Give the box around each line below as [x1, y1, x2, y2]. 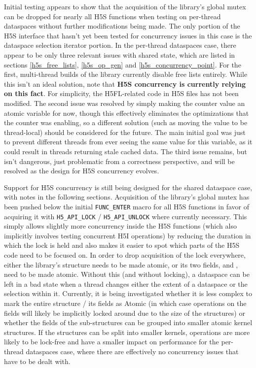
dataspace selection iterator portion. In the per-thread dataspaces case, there [4, 40, 236, 50]
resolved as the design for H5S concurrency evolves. [4, 166, 159, 176]
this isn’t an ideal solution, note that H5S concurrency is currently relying [4, 78, 246, 89]
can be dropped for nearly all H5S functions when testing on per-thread [4, 11, 221, 21]
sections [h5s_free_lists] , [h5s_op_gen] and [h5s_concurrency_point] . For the [4, 59, 241, 69]
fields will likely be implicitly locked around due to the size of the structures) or [4, 307, 245, 318]
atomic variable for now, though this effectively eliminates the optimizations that [4, 107, 249, 118]
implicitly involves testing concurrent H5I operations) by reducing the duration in [4, 230, 251, 240]
